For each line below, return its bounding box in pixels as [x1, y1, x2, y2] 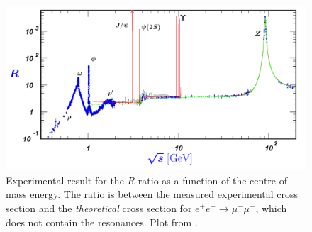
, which [255, 201, 287, 216]
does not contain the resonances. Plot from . [6, 214, 198, 229]
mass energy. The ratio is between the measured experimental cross [6, 187, 299, 201]
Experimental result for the [6, 172, 124, 187]
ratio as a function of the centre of [138, 172, 287, 187]
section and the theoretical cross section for [6, 201, 192, 216]
